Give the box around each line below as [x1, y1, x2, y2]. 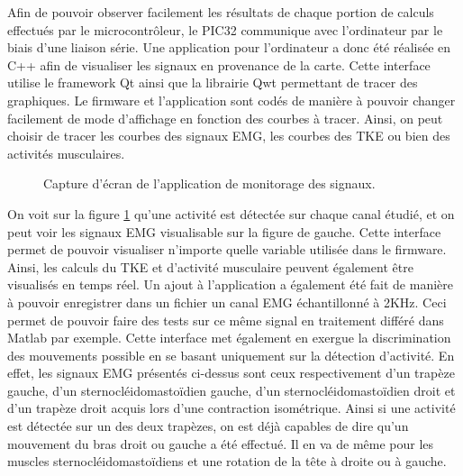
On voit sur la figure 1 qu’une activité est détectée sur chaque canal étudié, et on [7, 204, 455, 223]
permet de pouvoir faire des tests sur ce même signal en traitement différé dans [7, 310, 444, 329]
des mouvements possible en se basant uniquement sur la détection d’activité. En [7, 345, 455, 364]
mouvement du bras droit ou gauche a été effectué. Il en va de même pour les [7, 434, 434, 453]
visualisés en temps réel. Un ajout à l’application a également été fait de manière [7, 275, 454, 294]
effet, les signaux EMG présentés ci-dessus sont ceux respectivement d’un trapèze [7, 363, 455, 382]
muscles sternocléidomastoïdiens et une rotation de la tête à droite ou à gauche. [7, 452, 447, 471]
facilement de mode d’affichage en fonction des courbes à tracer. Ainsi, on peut [7, 108, 443, 127]
